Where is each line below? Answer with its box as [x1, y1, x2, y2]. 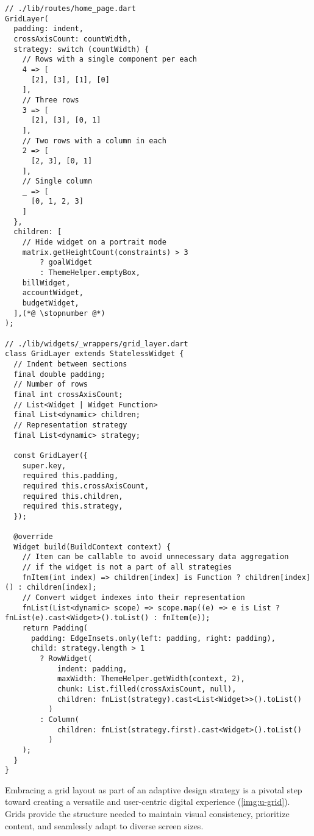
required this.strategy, [22, 502, 123, 511]
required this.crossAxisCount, [22, 481, 149, 490]
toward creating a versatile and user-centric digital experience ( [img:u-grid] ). [5, 795, 290, 808]
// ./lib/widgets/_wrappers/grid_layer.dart [5, 339, 188, 348]
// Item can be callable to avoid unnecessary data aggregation [22, 552, 289, 562]
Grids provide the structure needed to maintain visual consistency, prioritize [5, 807, 290, 820]
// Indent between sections [13, 359, 127, 368]
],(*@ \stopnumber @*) [13, 309, 105, 318]
